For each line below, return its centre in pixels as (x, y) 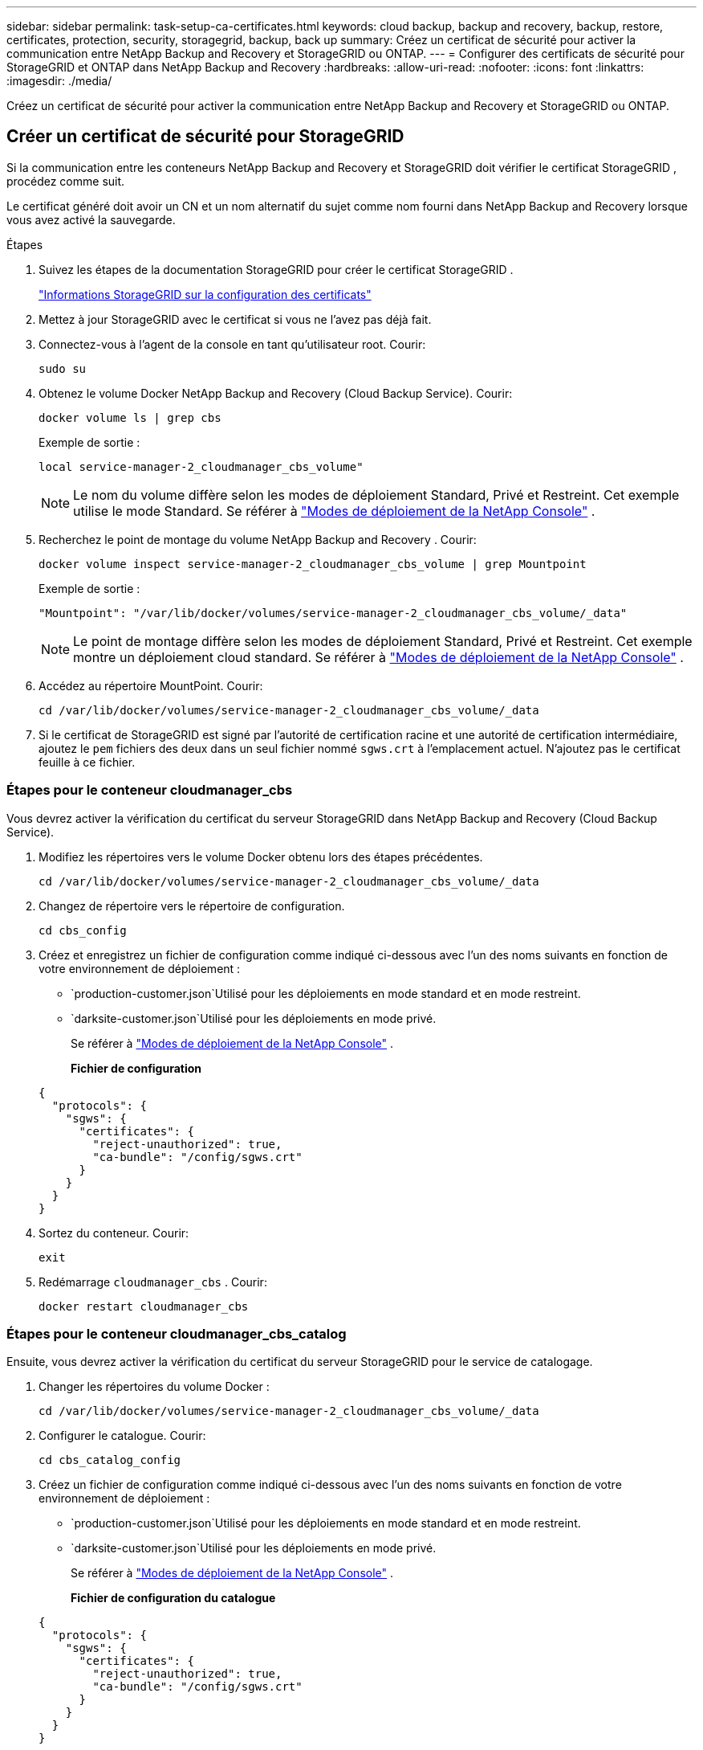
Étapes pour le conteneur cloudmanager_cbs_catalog (177, 1333)
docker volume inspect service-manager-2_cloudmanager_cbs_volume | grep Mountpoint (313, 564)
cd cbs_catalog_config (110, 1460)
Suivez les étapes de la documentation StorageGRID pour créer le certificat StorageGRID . (276, 269)
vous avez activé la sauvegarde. (91, 219)
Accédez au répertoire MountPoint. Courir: (151, 685)
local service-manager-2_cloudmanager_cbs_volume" (201, 466)
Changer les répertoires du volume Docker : (154, 1387)
